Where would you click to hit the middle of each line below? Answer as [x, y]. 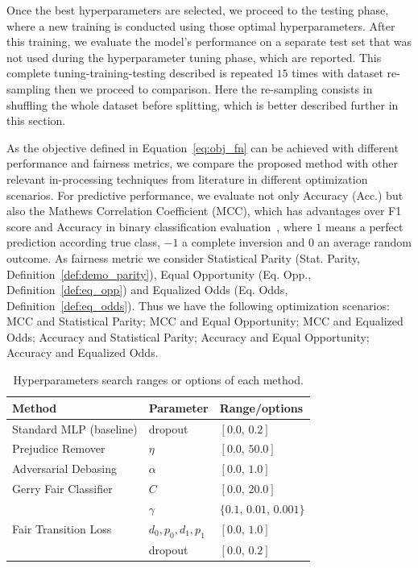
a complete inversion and [244, 242]
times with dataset [337, 73]
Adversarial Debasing [64, 468]
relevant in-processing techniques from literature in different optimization [187, 178]
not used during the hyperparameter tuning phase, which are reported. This [194, 57]
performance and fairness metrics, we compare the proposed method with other [202, 163]
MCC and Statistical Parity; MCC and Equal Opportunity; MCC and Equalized [205, 321]
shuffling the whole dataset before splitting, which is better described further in [203, 104]
